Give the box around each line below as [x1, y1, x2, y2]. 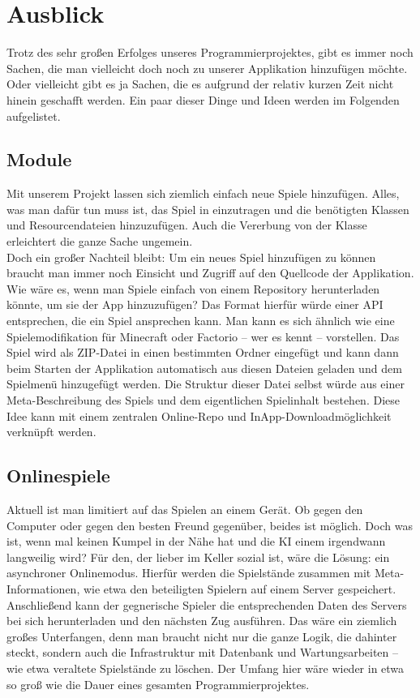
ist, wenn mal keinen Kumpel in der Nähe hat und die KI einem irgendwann [6, 533, 386, 550]
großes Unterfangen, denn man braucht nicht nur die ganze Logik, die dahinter [6, 627, 397, 644]
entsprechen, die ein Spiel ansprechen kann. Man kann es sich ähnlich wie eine [6, 312, 395, 329]
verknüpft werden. [6, 423, 96, 440]
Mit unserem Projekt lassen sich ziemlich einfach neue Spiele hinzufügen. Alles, [6, 185, 400, 202]
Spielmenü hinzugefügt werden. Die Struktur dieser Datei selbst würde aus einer [6, 375, 405, 392]
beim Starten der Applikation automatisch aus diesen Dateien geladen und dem [6, 359, 402, 376]
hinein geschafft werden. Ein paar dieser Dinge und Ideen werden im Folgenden [6, 91, 400, 108]
